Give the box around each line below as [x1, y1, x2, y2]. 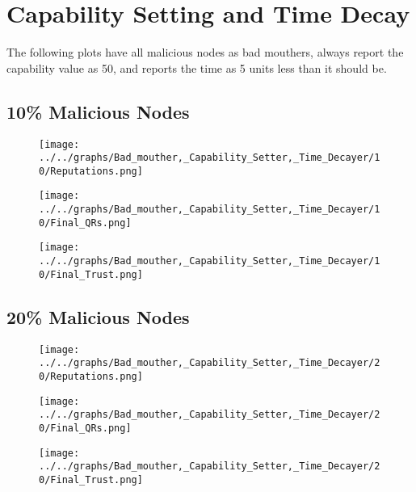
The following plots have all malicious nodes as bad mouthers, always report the [6, 44, 404, 61]
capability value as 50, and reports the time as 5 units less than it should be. [6, 59, 387, 76]
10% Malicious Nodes [6, 99, 190, 124]
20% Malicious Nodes [6, 304, 190, 329]
